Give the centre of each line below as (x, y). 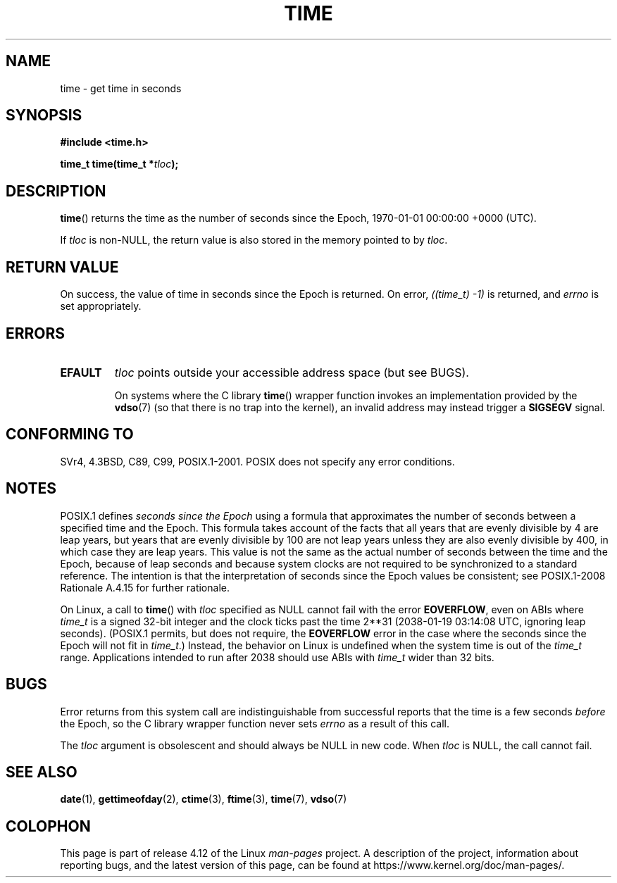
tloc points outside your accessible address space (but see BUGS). (292, 372)
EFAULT (81, 372)
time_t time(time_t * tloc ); (119, 164)
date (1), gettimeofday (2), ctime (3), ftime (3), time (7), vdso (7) (204, 799)
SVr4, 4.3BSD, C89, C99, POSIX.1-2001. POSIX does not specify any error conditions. (257, 461)
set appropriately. (101, 306)
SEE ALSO (42, 772)
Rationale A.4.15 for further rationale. (145, 587)
